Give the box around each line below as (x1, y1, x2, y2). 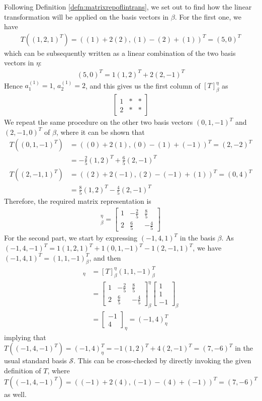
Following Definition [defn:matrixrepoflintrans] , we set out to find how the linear (4, 2, 252, 12)
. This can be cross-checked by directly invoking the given (73, 355, 251, 366)
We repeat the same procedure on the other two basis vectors (4, 117, 193, 127)
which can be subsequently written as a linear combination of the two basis (4, 47, 236, 58)
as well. (4, 388, 27, 399)
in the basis (180, 232, 215, 243)
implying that (4, 332, 46, 342)
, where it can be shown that (56, 126, 145, 137)
